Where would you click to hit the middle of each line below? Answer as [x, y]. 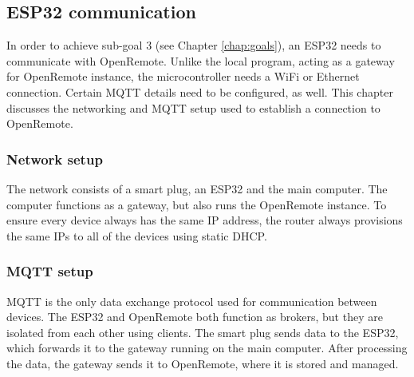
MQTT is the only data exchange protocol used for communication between [192, 301]
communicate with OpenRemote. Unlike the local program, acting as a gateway [201, 60]
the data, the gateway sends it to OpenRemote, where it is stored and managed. [203, 363]
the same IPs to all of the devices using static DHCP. [137, 235]
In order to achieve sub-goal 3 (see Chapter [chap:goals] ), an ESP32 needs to [194, 45]
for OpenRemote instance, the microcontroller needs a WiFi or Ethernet [183, 76]
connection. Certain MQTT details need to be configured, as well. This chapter [200, 91]
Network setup [55, 159]
